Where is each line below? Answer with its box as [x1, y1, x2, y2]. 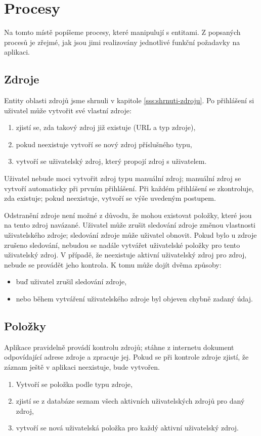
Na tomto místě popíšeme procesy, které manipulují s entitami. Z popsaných [4, 27, 241, 37]
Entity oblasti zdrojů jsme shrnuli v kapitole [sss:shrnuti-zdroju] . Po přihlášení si [4, 95, 254, 106]
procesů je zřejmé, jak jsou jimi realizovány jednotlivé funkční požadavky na [4, 36, 240, 47]
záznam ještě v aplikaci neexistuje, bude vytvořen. [4, 362, 160, 372]
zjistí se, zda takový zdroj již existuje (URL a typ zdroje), [16, 122, 196, 133]
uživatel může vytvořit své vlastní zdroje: [4, 105, 132, 115]
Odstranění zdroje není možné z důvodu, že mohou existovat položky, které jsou [4, 209, 252, 220]
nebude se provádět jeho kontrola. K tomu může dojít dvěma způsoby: [4, 259, 222, 270]
